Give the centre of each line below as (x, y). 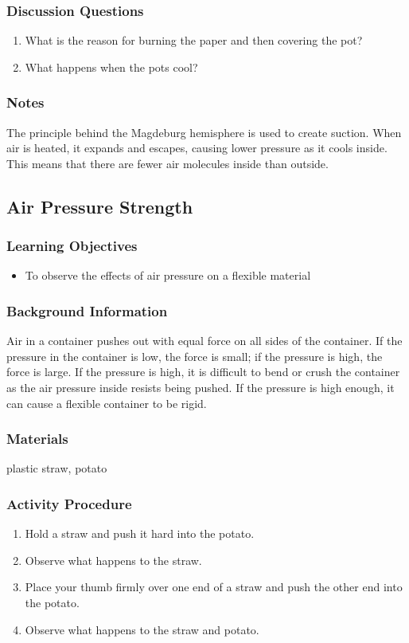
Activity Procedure (69, 503)
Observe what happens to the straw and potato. (142, 629)
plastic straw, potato (57, 468)
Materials (37, 439)
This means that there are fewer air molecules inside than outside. (167, 163)
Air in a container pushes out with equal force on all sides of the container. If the (204, 341)
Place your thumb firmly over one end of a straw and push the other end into (214, 587)
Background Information (87, 310)
